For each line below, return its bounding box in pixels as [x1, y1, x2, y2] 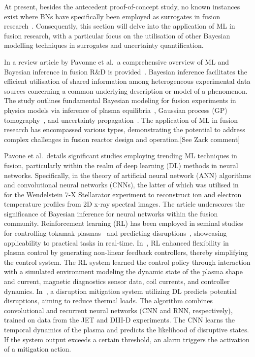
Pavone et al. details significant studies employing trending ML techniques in [4, 150, 237, 161]
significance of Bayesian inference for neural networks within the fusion [4, 208, 218, 218]
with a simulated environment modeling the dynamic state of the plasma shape [4, 266, 243, 277]
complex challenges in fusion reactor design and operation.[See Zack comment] [4, 134, 240, 144]
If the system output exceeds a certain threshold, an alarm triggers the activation [4, 334, 250, 344]
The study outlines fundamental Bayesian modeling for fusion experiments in [4, 95, 236, 106]
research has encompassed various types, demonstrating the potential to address [4, 124, 245, 135]
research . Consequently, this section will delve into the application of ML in [4, 21, 235, 31]
